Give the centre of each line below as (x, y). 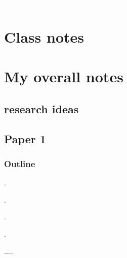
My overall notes (64, 76)
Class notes (44, 36)
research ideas (41, 108)
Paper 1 (25, 138)
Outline (20, 163)
